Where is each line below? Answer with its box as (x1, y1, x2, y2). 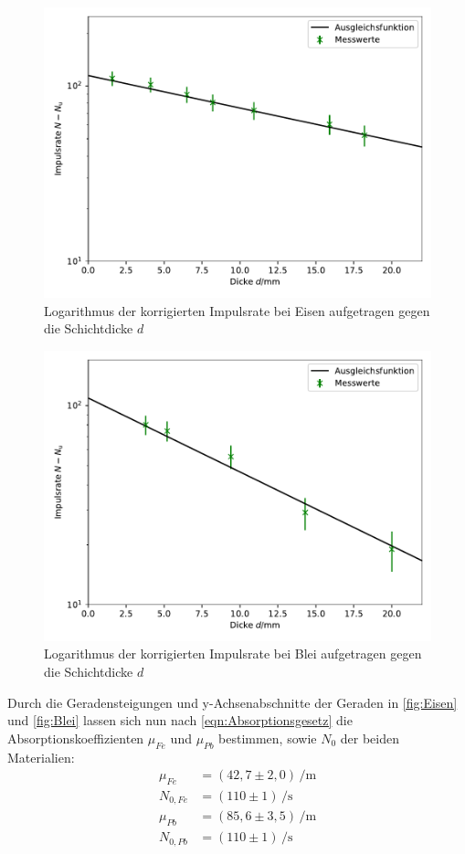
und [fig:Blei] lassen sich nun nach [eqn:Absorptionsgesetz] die (7, 711, 353, 730)
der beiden (340, 728, 399, 747)
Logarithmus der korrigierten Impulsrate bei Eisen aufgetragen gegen (44, 300, 430, 320)
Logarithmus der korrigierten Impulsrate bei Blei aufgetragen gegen (44, 644, 422, 663)
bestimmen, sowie (218, 728, 317, 747)
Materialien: (7, 747, 75, 766)
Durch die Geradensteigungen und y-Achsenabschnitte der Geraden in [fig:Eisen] (7, 692, 458, 712)
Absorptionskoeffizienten (7, 728, 144, 747)
